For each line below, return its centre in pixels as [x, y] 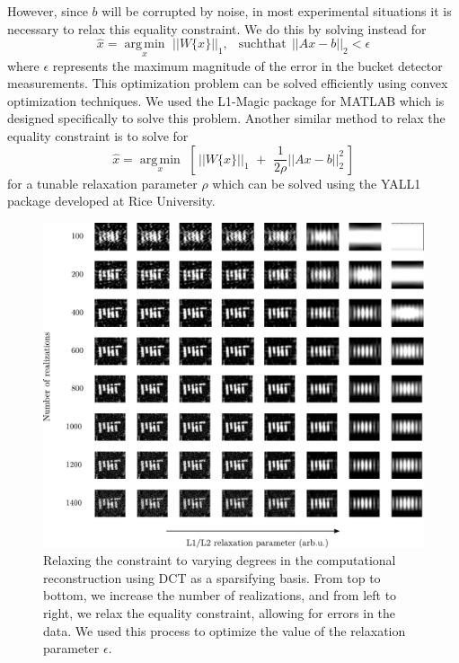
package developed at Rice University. [111, 201]
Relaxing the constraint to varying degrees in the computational [220, 560]
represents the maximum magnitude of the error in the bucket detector [247, 65]
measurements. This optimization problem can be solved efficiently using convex [228, 83]
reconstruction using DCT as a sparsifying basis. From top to [212, 577]
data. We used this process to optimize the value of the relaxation [225, 630]
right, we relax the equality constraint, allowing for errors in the [220, 613]
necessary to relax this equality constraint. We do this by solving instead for [217, 28]
